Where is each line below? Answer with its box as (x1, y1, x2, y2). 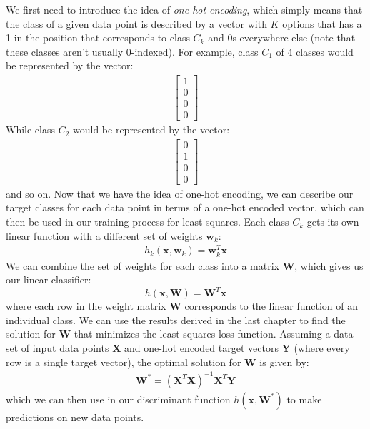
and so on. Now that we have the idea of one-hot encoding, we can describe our (6, 186, 354, 201)
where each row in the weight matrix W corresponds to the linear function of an (6, 298, 359, 313)
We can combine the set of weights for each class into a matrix (6, 258, 279, 273)
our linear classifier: (6, 272, 91, 287)
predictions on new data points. (6, 409, 144, 424)
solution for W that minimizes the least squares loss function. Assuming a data (6, 326, 354, 341)
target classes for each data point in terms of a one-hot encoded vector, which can (6, 200, 364, 215)
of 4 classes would (276, 44, 354, 59)
